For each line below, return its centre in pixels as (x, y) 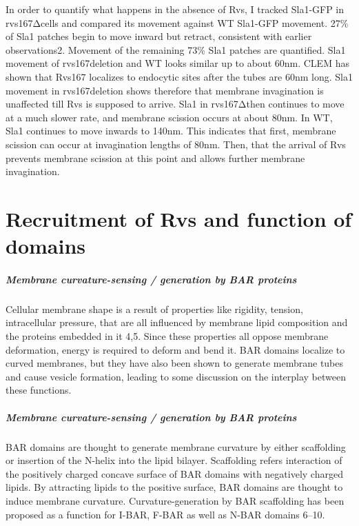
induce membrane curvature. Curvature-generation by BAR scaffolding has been (175, 500)
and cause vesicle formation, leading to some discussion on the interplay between (176, 376)
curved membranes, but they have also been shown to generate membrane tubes (175, 363)
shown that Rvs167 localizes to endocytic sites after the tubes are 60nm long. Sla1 (179, 76)
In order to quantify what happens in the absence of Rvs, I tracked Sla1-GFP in (175, 9)
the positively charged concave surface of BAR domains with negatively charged (174, 473)
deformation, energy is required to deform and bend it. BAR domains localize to (175, 349)
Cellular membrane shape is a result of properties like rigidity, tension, (154, 308)
